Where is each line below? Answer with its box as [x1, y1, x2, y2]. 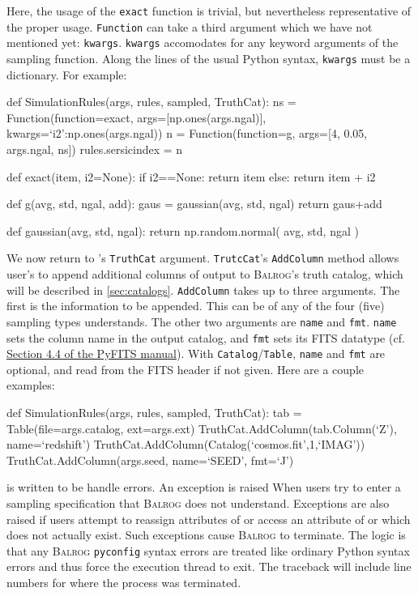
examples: [6, 377, 55, 394]
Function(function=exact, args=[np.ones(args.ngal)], [6, 109, 267, 126]
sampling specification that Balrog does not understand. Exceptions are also [6, 495, 390, 511]
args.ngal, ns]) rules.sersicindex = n [6, 141, 183, 157]
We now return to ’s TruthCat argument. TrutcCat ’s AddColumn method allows [6, 249, 399, 266]
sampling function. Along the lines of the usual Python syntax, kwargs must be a [6, 49, 411, 66]
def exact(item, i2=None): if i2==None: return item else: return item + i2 [6, 168, 376, 185]
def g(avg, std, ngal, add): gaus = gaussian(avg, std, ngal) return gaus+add [6, 195, 382, 212]
